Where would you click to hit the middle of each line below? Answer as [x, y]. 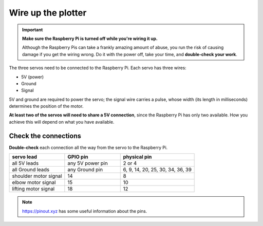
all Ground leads [31, 169]
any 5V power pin [88, 163]
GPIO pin [78, 157]
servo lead [25, 157]
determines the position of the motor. [46, 106]
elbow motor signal [34, 183]
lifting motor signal [33, 189]
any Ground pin [85, 169]
